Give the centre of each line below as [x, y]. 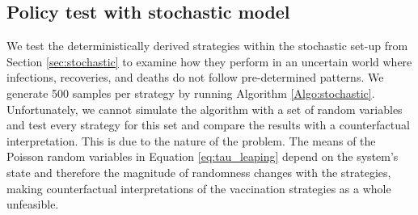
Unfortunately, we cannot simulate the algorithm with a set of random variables [205, 109]
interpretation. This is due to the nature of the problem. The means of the [191, 140]
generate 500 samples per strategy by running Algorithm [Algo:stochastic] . [191, 93]
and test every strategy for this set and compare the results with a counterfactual [208, 125]
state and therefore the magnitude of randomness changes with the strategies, [199, 172]
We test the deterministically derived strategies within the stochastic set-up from [207, 46]
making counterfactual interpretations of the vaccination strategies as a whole [199, 188]
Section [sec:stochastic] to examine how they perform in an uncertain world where [209, 61]
